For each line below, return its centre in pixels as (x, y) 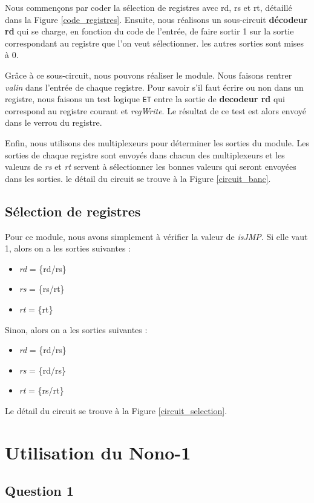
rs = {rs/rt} (42, 289)
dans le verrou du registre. (54, 122)
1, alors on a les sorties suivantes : (68, 248)
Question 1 (39, 491)
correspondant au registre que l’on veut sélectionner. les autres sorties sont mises (155, 43)
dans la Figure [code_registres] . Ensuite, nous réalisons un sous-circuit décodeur (156, 19)
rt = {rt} (36, 309)
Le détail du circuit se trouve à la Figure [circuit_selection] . (116, 410)
